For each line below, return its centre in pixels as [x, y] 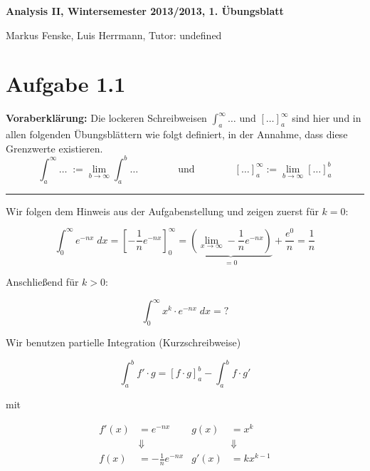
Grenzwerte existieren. [54, 148]
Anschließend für [42, 282]
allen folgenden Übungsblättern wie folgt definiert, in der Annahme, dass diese [177, 134]
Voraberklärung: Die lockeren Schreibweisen [106, 118]
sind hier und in [327, 118]
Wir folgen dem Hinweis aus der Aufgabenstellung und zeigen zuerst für [162, 211]
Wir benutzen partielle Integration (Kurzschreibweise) [123, 342]
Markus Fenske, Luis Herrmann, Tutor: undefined [114, 35]
